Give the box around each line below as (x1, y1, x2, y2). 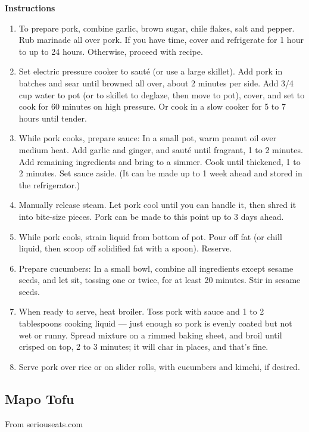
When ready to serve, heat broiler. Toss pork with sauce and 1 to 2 (18, 305, 264, 318)
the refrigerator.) (18, 178, 80, 191)
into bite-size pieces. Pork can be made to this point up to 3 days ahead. (18, 210, 284, 222)
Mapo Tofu (5, 389, 74, 408)
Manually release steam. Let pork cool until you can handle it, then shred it (18, 198, 296, 211)
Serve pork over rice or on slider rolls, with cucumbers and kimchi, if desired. (18, 360, 300, 372)
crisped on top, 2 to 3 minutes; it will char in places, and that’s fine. (18, 340, 269, 353)
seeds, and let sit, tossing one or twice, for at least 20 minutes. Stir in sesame (18, 274, 301, 286)
